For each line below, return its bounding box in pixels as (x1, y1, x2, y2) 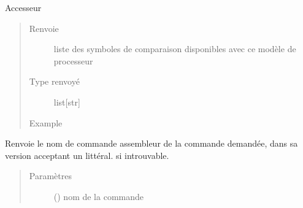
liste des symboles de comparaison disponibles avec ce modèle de (53, 42, 296, 55)
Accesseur (5, 1, 42, 13)
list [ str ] (53, 95, 80, 108)
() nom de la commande (53, 190, 144, 202)
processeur (53, 54, 93, 67)
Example (29, 116, 63, 129)
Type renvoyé (29, 75, 80, 88)
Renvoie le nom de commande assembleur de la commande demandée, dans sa (5, 137, 298, 150)
